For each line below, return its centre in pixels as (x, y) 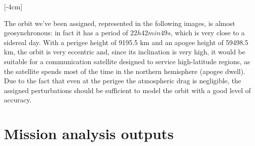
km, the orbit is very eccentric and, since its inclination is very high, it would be (125, 52)
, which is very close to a (208, 33)
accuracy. (18, 100)
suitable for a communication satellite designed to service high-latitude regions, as (127, 61)
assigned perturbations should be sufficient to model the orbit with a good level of (127, 90)
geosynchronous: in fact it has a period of (66, 33)
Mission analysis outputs (89, 134)
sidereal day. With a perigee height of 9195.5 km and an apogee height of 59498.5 (126, 42)
